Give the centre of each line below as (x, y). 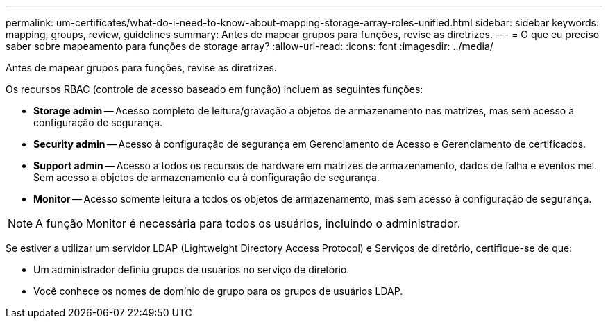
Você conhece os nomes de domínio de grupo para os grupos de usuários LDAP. (218, 291)
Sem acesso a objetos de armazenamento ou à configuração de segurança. (206, 177)
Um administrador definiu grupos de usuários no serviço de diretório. (192, 270)
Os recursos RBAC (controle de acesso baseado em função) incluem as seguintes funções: (214, 89)
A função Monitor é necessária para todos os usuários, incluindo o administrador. (248, 223)
